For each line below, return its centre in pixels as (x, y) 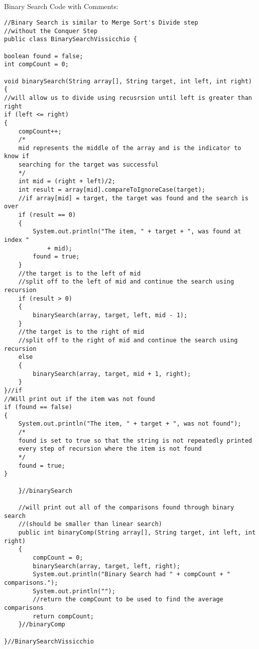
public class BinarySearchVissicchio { (71, 39)
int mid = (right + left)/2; (67, 181)
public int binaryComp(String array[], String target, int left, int (137, 533)
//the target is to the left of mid (80, 273)
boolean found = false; (44, 56)
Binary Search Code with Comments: (61, 6)
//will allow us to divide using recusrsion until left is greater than (128, 98)
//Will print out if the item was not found (80, 399)
